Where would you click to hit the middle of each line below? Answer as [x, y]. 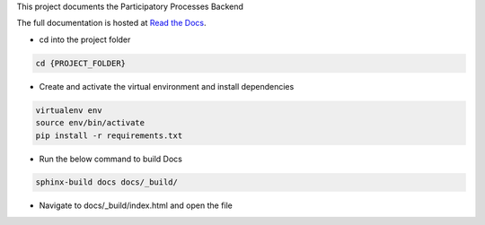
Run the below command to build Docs [111, 159]
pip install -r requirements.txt [109, 135]
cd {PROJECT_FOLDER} [80, 63]
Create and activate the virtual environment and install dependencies [167, 86]
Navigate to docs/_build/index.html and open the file [136, 205]
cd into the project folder [85, 39]
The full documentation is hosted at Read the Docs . [111, 23]
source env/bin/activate [90, 123]
